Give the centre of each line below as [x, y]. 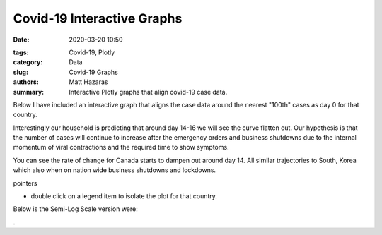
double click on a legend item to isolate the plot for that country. [124, 196]
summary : [29, 92]
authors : [26, 82]
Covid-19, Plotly [92, 52]
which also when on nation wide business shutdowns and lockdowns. [114, 170]
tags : [21, 52]
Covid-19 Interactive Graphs [98, 18]
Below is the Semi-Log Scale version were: [75, 209]
